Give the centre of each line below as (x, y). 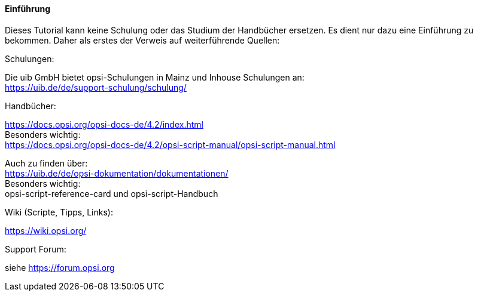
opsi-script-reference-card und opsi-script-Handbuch (112, 193)
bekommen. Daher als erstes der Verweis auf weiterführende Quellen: (142, 40)
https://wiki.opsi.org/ (46, 230)
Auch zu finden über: (46, 163)
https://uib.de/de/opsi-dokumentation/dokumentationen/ (117, 173)
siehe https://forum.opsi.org (60, 267)
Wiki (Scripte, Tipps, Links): (59, 212)
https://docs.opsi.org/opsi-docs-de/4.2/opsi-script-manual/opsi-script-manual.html (170, 144)
